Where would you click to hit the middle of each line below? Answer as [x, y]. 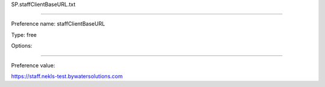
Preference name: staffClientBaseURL [58, 24]
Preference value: [33, 65]
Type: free [24, 35]
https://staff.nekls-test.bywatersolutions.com [67, 76]
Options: [22, 46]
